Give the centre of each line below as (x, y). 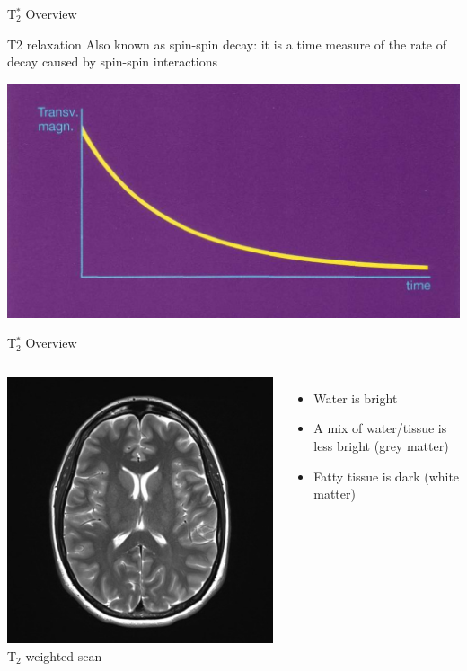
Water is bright (356, 397)
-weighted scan (62, 655)
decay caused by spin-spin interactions (113, 62)
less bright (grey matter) (381, 446)
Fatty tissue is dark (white (387, 476)
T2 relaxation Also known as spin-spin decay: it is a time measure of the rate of (227, 44)
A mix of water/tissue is (380, 428)
